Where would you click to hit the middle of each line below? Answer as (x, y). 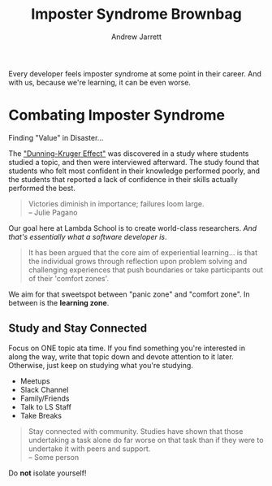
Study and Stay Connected (78, 329)
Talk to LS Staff (45, 406)
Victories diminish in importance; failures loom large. (116, 203)
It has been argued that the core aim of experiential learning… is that (143, 252)
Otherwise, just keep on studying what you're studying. (101, 365)
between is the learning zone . (59, 302)
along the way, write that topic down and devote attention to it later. (121, 356)
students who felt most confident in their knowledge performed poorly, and (134, 171)
